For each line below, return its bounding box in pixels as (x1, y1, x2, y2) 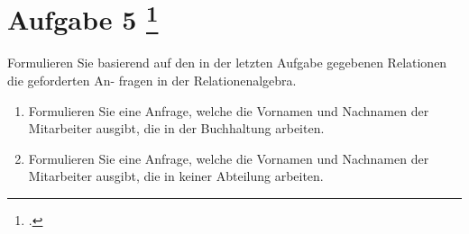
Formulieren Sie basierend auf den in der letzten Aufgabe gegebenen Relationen (7, 53, 447, 72)
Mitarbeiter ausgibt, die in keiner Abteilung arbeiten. (28, 166, 324, 185)
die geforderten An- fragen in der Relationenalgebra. (7, 71, 297, 90)
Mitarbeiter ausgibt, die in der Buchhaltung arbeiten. (28, 119, 325, 138)
